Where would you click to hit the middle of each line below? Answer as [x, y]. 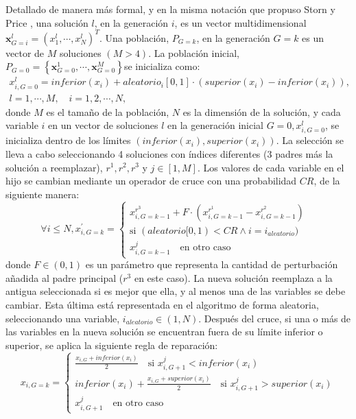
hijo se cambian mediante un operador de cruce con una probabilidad [151, 181]
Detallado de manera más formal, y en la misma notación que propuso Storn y [170, 9]
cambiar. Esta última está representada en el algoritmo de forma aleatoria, [162, 304]
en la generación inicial [215, 125]
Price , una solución [47, 22]
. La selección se [310, 140]
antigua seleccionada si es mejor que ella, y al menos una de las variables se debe [176, 291]
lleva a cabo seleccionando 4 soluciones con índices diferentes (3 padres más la [169, 153]
